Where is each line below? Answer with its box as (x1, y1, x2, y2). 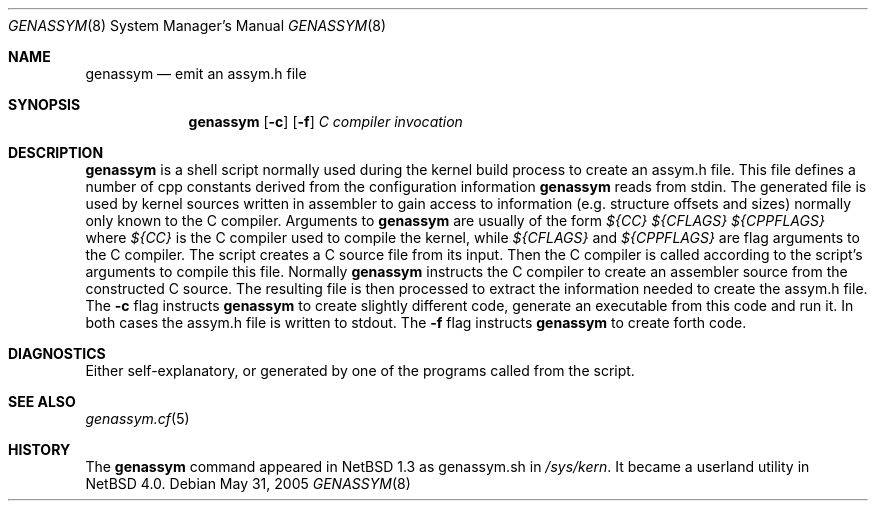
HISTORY (8, 441, 71, 458)
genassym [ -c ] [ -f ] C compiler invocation (188, 113, 463, 130)
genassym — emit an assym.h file (85, 65, 307, 82)
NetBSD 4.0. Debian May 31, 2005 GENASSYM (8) (85, 475, 411, 492)
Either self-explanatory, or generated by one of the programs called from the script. (85, 362, 635, 379)
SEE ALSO (8, 393, 76, 410)
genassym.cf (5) (85, 410, 190, 427)
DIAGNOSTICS (8, 345, 106, 362)
